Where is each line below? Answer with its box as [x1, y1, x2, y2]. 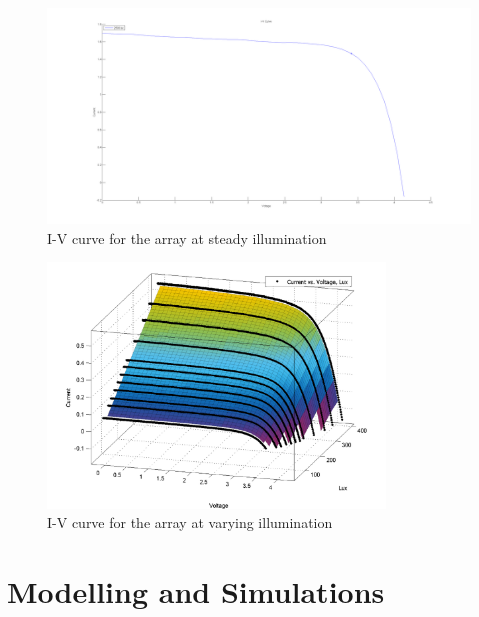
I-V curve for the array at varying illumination [47, 512, 333, 533]
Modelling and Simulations [7, 571, 385, 612]
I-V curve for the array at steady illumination [47, 227, 327, 248]
